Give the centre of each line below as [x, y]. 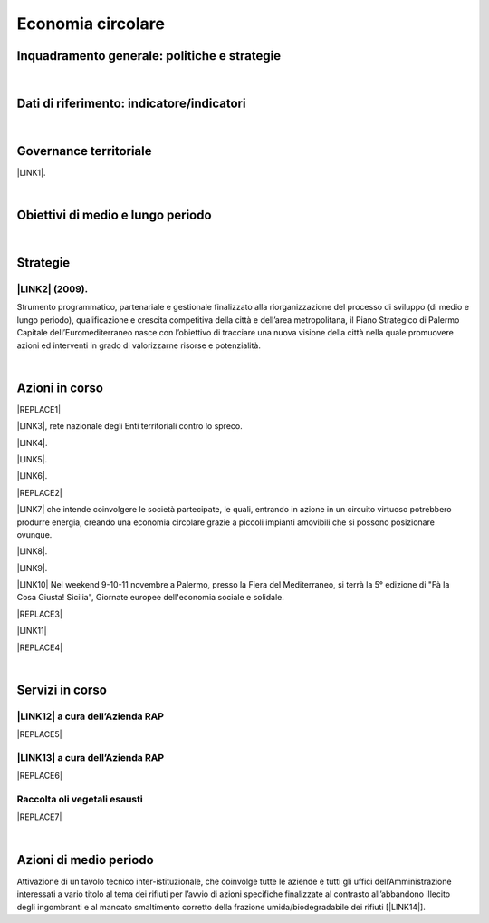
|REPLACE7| [39, 817]
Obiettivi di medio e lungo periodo [114, 215]
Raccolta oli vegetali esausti [80, 800]
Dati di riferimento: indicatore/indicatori [131, 103]
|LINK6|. [32, 476]
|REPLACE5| [39, 734]
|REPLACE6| [40, 776]
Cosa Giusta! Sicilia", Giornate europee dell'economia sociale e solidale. [151, 598]
